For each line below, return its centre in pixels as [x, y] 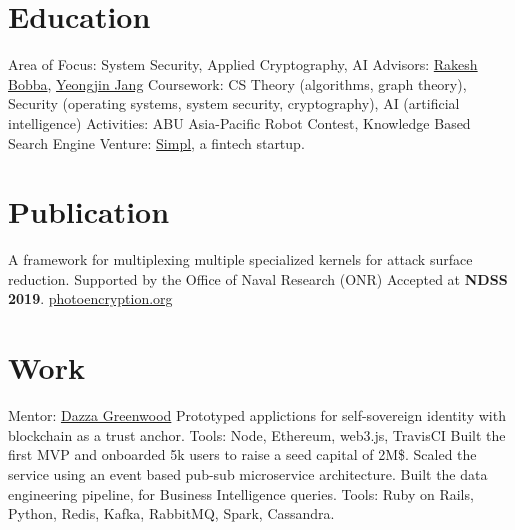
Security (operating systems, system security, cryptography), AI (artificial [234, 103]
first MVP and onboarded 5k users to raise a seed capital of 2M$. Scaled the [242, 454]
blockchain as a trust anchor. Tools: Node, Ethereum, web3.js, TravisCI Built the [257, 434]
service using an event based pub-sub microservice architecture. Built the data [248, 473]
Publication [89, 211]
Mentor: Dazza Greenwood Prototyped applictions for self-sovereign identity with [257, 415]
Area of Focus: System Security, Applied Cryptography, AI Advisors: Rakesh [243, 64]
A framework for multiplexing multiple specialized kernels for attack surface [240, 259]
